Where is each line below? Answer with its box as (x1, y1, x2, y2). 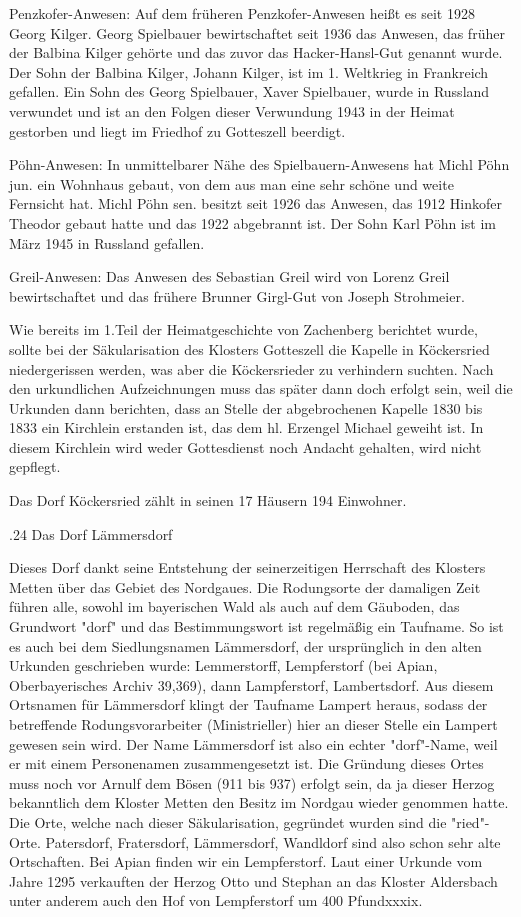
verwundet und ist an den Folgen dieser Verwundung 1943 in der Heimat (9, 100, 455, 121)
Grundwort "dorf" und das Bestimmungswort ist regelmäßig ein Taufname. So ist (9, 616, 504, 637)
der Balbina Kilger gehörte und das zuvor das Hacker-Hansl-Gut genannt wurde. (9, 42, 503, 63)
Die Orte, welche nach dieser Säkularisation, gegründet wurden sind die (9, 811, 447, 832)
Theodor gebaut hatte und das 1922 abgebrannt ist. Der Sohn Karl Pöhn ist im (9, 212, 496, 233)
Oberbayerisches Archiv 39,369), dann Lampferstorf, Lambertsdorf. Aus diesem (9, 674, 494, 695)
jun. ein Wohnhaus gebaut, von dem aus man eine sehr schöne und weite (9, 173, 454, 194)
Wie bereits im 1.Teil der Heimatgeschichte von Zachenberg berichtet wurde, (9, 319, 478, 340)
